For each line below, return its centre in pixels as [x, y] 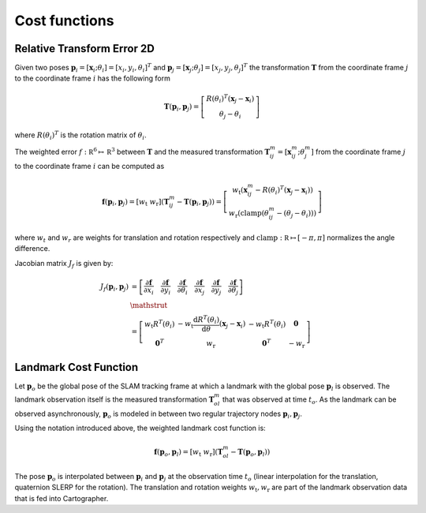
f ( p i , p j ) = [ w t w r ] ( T [135, 203]
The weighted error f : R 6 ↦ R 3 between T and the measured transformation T [142, 151]
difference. [32, 249]
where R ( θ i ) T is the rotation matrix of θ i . [81, 135]
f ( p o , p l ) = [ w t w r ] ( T [189, 453]
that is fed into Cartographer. [62, 498]
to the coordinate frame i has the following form [93, 78]
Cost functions [64, 21]
